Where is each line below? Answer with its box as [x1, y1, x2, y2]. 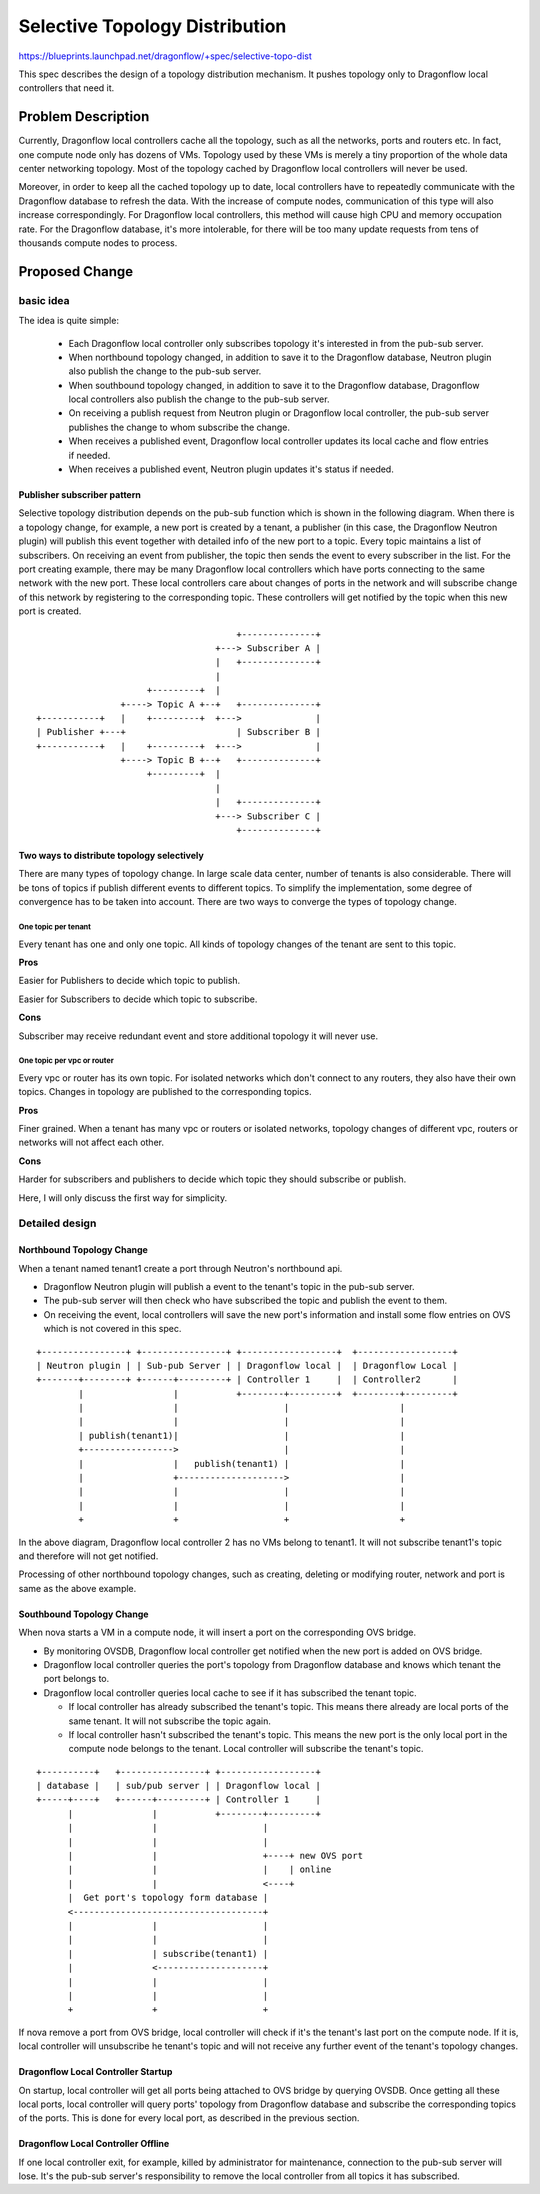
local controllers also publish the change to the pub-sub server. [68, 393, 330, 405]
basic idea [18, 293, 70, 307]
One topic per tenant [18, 921, 92, 932]
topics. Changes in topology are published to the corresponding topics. [18, 1086, 312, 1098]
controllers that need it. [18, 82, 115, 94]
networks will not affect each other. [18, 1136, 165, 1149]
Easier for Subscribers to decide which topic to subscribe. [18, 993, 258, 1005]
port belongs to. [43, 1673, 110, 1685]
